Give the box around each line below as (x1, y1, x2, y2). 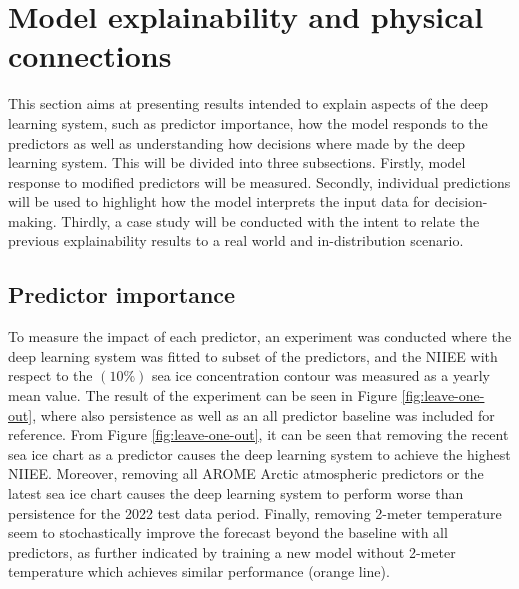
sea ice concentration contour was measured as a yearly (151, 365, 490, 386)
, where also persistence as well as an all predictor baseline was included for (32, 404, 495, 425)
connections (8, 35, 172, 76)
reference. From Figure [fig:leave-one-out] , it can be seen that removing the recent (8, 424, 509, 445)
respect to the (8, 365, 93, 386)
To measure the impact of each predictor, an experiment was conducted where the (8, 326, 512, 347)
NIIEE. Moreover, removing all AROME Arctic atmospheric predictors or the (8, 463, 484, 484)
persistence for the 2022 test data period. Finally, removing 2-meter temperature (8, 502, 502, 523)
